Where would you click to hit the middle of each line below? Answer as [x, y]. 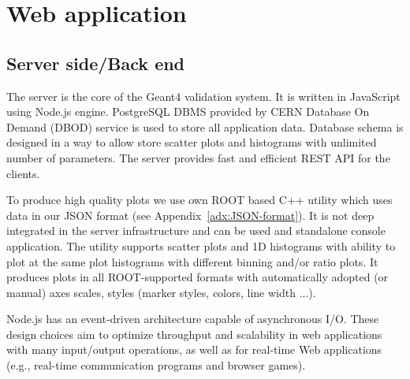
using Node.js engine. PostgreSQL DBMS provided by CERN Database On [188, 111]
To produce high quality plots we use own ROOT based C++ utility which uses [199, 200]
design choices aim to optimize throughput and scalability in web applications [194, 334]
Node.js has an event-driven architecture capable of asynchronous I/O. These [193, 319]
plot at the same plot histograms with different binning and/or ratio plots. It [192, 261]
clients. [23, 173]
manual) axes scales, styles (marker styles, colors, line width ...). [161, 292]
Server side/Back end [96, 63]
